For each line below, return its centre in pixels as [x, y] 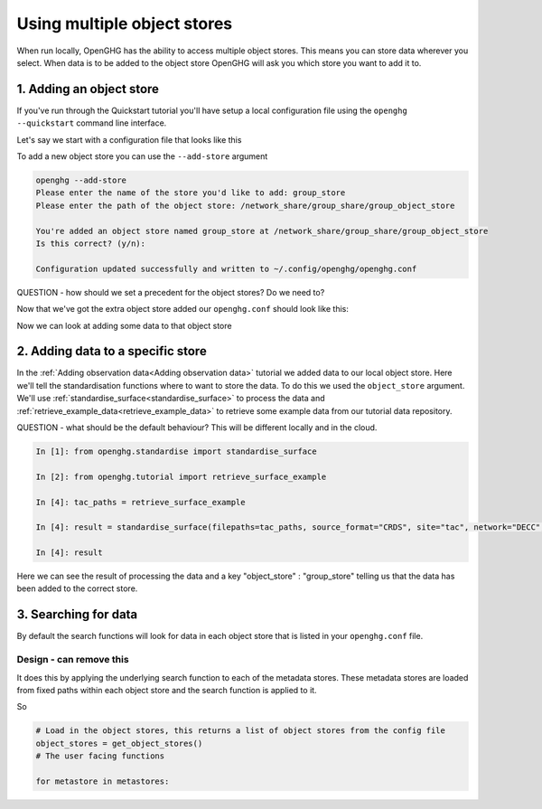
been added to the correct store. [77, 588]
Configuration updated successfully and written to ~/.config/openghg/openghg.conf [226, 268]
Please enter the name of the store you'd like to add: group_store [191, 193]
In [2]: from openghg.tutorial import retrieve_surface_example [181, 476]
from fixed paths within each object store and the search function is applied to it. [167, 690]
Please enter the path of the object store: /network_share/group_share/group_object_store [245, 205]
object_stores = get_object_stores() [119, 743]
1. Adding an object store [88, 89]
